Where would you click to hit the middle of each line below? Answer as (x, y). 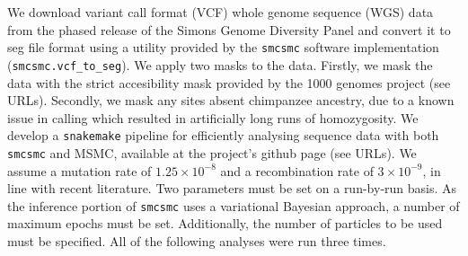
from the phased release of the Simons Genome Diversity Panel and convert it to (229, 29)
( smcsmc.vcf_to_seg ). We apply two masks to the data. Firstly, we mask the (220, 64)
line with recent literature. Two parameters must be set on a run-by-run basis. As (232, 188)
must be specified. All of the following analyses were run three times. (197, 241)
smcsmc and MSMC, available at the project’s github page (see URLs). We (212, 152)
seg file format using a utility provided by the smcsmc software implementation (223, 47)
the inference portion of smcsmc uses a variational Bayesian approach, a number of (234, 205)
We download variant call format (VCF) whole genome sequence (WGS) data (221, 12)
